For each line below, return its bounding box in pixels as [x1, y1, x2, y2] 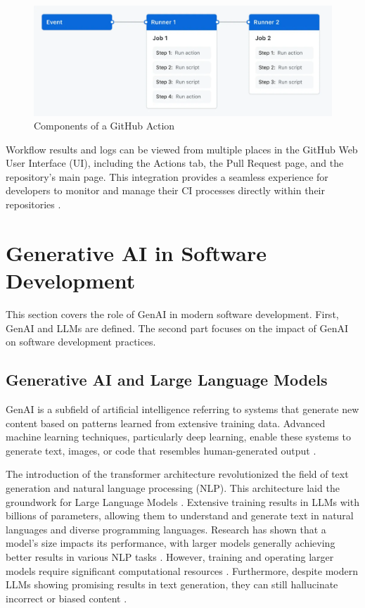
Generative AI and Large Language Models [6, 369, 328, 391]
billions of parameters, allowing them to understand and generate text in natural [6, 508, 354, 523]
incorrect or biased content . [6, 590, 127, 605]
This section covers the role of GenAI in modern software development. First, [6, 306, 339, 321]
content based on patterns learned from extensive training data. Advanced [6, 415, 326, 430]
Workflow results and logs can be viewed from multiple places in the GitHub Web [6, 141, 358, 156]
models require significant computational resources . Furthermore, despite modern [6, 563, 359, 578]
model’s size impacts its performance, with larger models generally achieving [6, 536, 335, 550]
